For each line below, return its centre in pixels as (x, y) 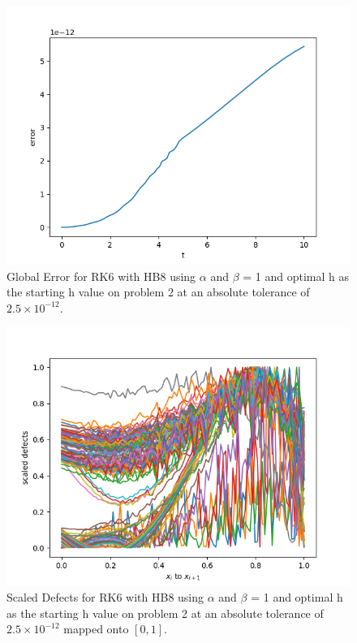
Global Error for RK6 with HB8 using (101, 276)
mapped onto (96, 629)
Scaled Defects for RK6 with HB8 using (105, 596)
